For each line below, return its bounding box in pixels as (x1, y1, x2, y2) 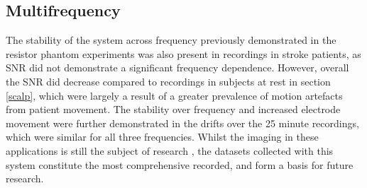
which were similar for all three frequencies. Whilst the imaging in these (6, 129, 319, 144)
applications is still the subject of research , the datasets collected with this (6, 143, 334, 158)
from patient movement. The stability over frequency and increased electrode (6, 102, 341, 117)
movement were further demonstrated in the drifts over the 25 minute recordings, (6, 115, 359, 130)
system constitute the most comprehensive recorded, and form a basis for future (6, 157, 354, 172)
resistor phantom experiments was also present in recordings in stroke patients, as (6, 46, 361, 61)
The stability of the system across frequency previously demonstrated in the (6, 33, 336, 47)
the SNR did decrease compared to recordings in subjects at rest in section (6, 74, 331, 88)
